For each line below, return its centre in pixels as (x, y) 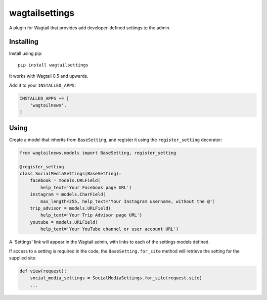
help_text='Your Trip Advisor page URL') (91, 215)
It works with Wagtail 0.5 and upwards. (49, 76)
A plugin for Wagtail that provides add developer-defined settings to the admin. (90, 28)
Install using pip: (26, 53)
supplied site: (23, 258)
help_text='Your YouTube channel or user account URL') (110, 229)
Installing (24, 42)
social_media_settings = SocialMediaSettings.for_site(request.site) (116, 278)
